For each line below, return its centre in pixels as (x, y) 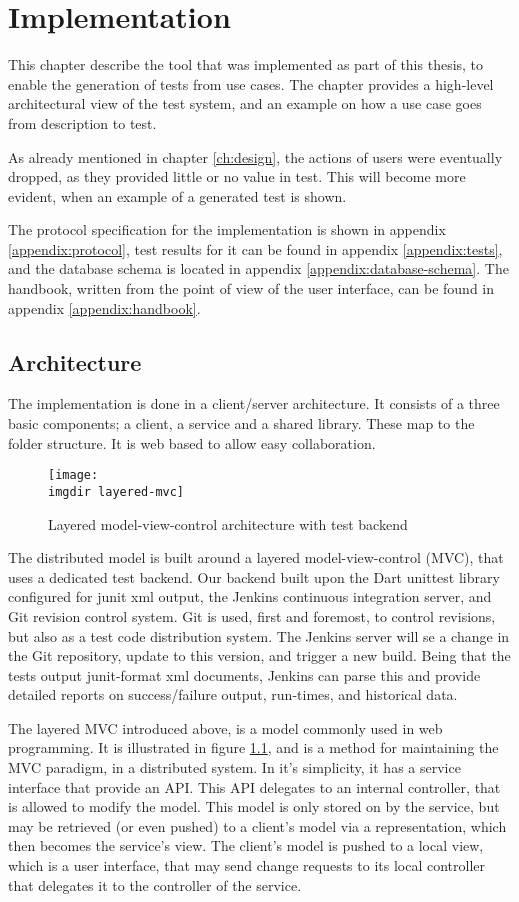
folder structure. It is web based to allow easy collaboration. (192, 442)
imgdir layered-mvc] (116, 491)
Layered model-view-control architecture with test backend (228, 523)
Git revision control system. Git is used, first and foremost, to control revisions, (252, 615)
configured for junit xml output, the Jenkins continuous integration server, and (250, 596)
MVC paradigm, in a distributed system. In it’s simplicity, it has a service (234, 767)
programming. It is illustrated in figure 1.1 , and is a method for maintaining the (253, 747)
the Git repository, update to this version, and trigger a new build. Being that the (259, 655)
